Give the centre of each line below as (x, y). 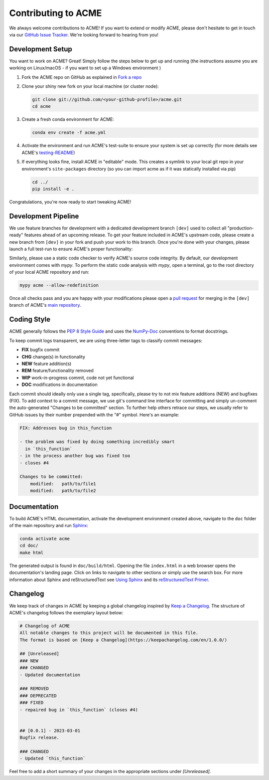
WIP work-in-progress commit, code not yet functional (78, 378)
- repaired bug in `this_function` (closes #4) (79, 710)
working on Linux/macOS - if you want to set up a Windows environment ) (85, 68)
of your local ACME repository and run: (49, 272)
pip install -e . (53, 189)
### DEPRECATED (38, 695)
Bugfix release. (40, 738)
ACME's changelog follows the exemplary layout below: (66, 612)
